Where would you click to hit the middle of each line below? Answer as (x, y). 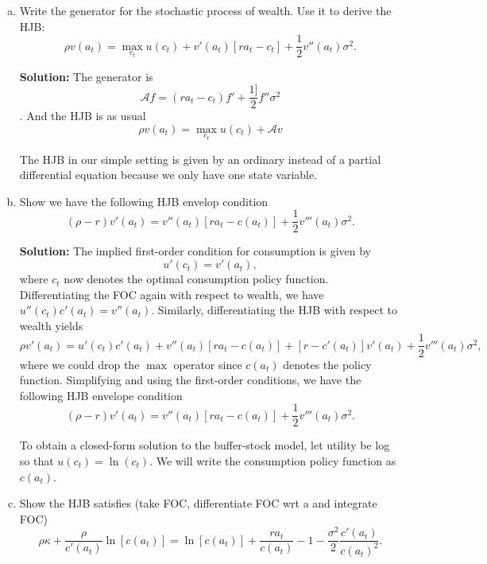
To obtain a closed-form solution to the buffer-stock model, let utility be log (205, 445)
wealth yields (51, 325)
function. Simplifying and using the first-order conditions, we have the (190, 380)
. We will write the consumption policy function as (273, 460)
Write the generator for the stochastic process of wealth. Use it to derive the (205, 10)
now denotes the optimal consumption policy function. (196, 279)
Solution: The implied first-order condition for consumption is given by (195, 251)
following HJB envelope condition (101, 395)
